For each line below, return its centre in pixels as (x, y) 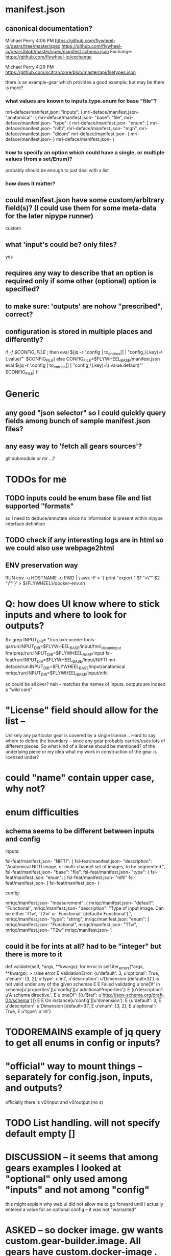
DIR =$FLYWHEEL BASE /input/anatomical (84, 667)
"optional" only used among (66, 1179)
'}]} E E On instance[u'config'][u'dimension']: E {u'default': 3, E (95, 1000)
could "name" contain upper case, (80, 778)
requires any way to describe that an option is (79, 273)
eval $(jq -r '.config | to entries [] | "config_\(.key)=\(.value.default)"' (74, 366)
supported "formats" (40, 506)
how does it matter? (30, 183)
